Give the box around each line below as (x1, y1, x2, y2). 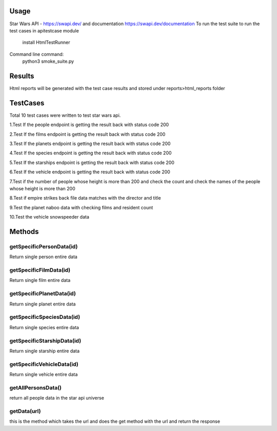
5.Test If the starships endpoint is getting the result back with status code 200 (9, 159, 174, 166)
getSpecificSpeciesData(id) (9, 314, 81, 321)
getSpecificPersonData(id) (9, 243, 78, 250)
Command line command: (9, 51, 64, 57)
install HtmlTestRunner (22, 39, 70, 46)
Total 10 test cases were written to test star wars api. (9, 112, 121, 118)
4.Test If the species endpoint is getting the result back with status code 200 (9, 150, 172, 156)
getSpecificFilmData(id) (9, 266, 71, 274)
